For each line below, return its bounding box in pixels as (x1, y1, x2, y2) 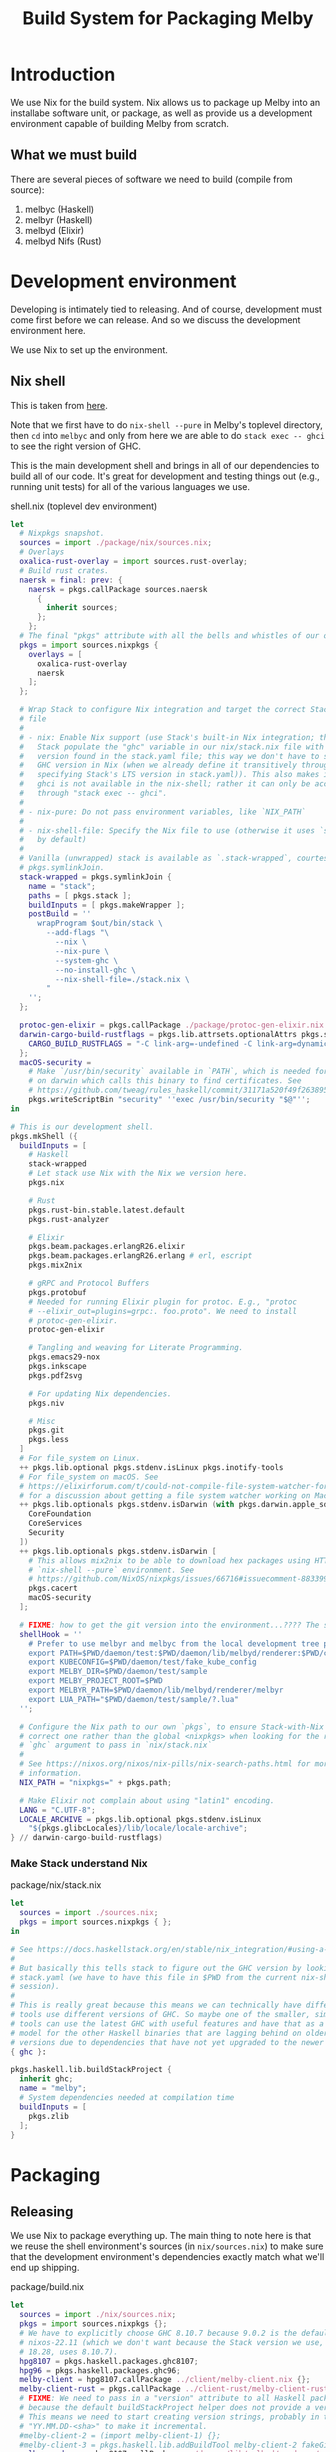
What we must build (10, 147, 138, 164)
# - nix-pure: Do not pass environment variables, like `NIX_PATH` (19, 807, 307, 817)
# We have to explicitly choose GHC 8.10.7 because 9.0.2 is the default (19, 2328, 333, 2339)
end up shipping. (10, 2262, 80, 2274)
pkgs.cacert (28, 1583, 78, 1594)
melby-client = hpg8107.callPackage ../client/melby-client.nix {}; (19, 2375, 311, 2385)
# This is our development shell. (10, 1122, 155, 1132)
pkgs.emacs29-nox (28, 1352, 101, 1362)
